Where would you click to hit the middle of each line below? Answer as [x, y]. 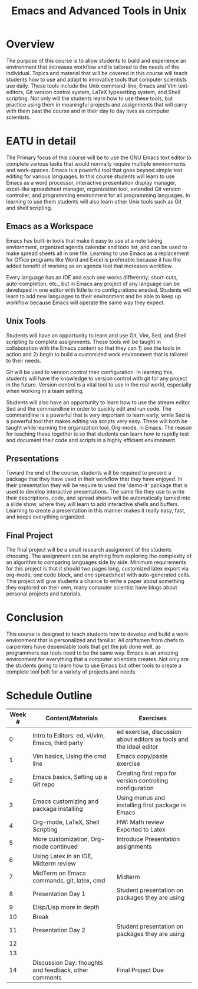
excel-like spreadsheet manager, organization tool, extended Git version [94, 189]
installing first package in [151, 805]
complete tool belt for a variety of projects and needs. [72, 672]
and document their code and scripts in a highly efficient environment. [91, 440]
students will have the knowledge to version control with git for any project [97, 378]
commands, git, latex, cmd [69, 880]
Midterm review [54, 864]
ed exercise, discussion [149, 732]
